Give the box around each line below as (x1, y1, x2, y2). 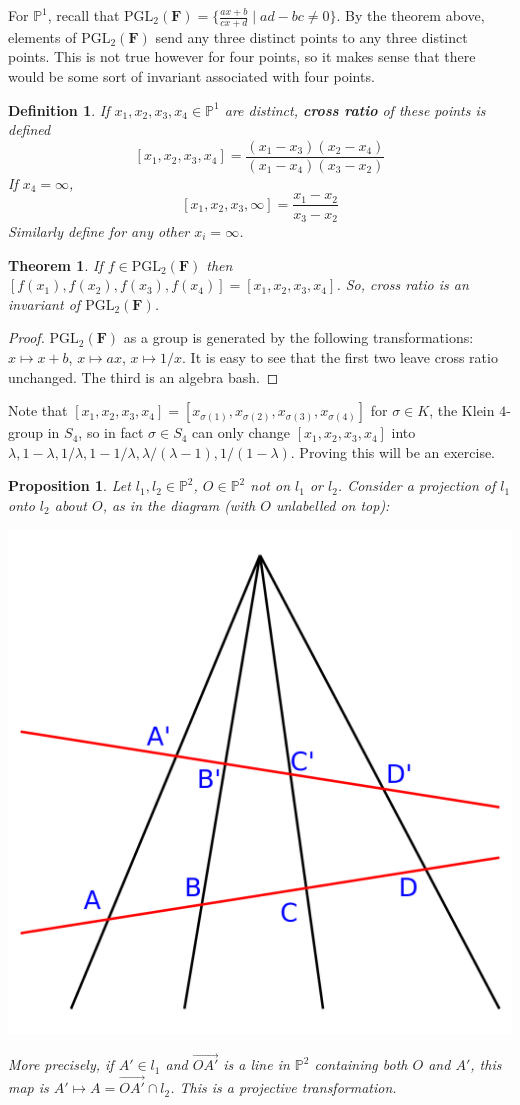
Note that (8, 400, 68, 421)
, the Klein (429, 400, 495, 421)
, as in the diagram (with (102, 494, 256, 515)
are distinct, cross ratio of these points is (224, 99, 486, 120)
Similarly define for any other (8, 220, 190, 241)
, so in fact (78, 422, 144, 443)
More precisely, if (8, 1054, 114, 1075)
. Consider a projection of (337, 475, 496, 496)
